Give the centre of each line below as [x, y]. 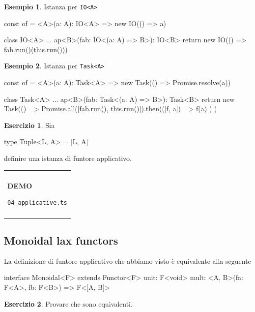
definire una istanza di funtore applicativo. [68, 158]
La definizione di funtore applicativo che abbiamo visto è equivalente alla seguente [127, 261]
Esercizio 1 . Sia [29, 125]
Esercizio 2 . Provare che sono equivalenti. [68, 303]
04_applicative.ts [37, 203]
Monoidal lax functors [61, 240]
